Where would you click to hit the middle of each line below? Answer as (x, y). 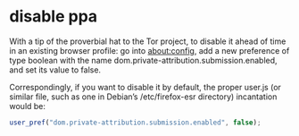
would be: (28, 106)
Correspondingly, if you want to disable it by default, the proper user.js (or (145, 87)
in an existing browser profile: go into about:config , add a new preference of (149, 50)
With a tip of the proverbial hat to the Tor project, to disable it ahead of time (148, 41)
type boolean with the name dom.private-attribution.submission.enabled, (144, 60)
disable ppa (54, 17)
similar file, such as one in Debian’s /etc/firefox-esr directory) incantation (143, 97)
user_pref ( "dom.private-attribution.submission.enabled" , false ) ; (135, 123)
